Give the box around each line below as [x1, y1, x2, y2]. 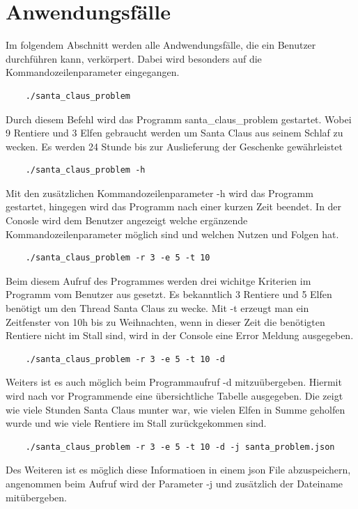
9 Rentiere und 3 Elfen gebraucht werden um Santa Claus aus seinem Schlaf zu [6, 125, 343, 140]
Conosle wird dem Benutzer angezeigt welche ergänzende [6, 213, 248, 228]
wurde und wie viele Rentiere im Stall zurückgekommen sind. [6, 416, 267, 430]
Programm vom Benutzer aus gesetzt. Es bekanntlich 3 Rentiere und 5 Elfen [6, 287, 332, 302]
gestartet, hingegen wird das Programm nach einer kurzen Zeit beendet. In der [6, 199, 342, 214]
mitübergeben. [6, 490, 67, 504]
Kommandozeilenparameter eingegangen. [6, 65, 180, 79]
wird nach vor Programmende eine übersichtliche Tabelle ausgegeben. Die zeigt [6, 389, 343, 402]
